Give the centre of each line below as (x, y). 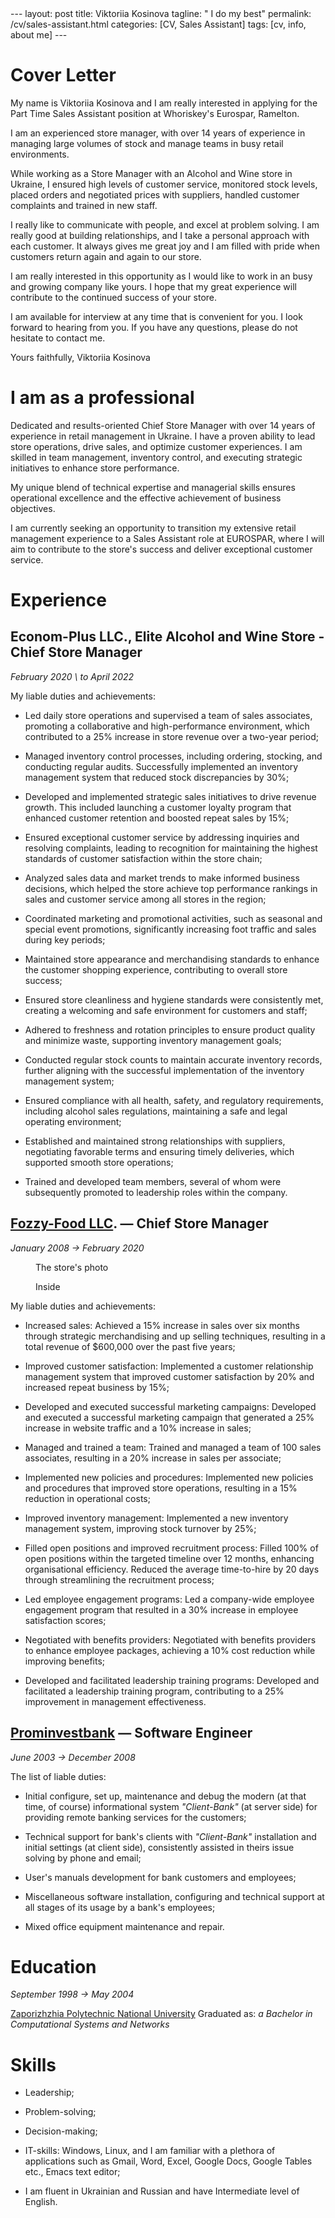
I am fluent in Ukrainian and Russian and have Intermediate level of (162, 2191)
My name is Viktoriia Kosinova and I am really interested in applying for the (164, 103)
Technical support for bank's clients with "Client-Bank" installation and (170, 1836)
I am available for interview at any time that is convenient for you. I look (156, 316)
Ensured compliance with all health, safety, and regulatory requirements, (174, 1100)
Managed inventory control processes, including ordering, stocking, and (173, 756)
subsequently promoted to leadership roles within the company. (156, 1192)
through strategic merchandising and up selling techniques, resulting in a (175, 1336)
